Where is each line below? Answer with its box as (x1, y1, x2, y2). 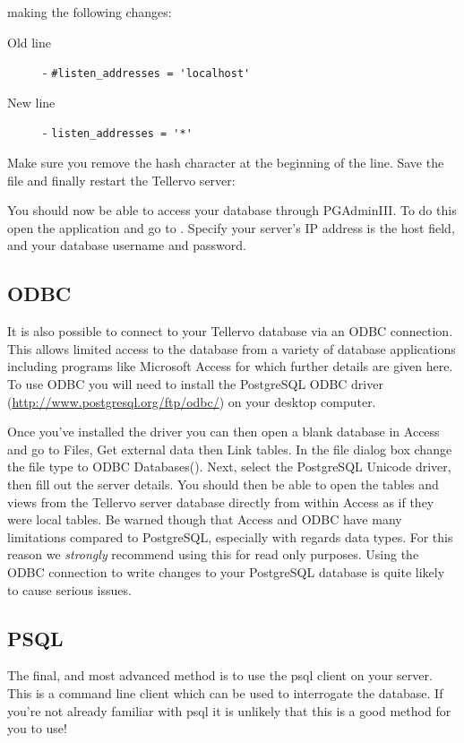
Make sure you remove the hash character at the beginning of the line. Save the (7, 153, 444, 172)
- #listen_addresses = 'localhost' (43, 63, 251, 82)
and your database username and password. (7, 236, 246, 255)
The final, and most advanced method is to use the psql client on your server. (7, 666, 433, 685)
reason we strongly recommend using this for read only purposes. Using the (7, 545, 419, 564)
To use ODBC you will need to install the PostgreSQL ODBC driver (7, 375, 383, 393)
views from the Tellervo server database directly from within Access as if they (7, 492, 434, 511)
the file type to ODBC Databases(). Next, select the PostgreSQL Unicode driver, (7, 457, 451, 476)
